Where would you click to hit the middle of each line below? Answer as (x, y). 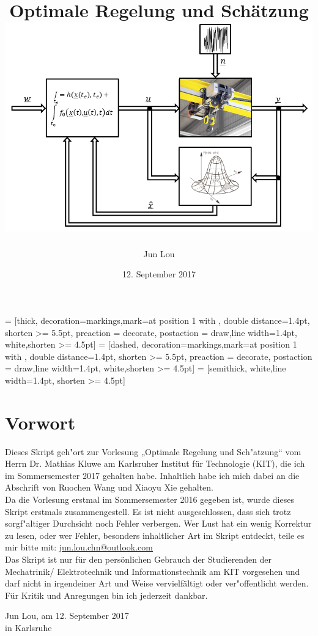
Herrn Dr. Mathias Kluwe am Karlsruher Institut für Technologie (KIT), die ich (155, 463)
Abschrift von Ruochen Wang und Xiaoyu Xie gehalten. (109, 487)
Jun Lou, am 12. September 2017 (67, 616)
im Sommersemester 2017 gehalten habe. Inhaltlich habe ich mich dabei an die (152, 475)
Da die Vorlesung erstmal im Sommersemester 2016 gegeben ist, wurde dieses (150, 499)
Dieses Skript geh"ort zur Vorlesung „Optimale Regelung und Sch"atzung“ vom (153, 451)
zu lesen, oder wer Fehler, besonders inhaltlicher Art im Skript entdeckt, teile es (155, 535)
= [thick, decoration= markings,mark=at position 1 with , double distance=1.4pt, (157, 320)
